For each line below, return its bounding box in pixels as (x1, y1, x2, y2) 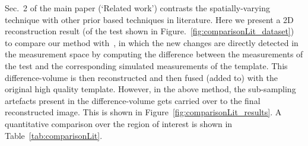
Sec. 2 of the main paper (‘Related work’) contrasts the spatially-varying (5, 2, 271, 14)
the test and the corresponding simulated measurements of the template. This (5, 59, 288, 72)
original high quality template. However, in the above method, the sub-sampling (5, 83, 296, 95)
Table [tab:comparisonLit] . (5, 129, 103, 141)
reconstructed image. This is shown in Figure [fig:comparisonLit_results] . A (5, 106, 282, 118)
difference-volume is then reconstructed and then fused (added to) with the (5, 71, 278, 83)
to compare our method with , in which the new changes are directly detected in (5, 36, 299, 48)
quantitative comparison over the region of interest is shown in (5, 117, 233, 129)
